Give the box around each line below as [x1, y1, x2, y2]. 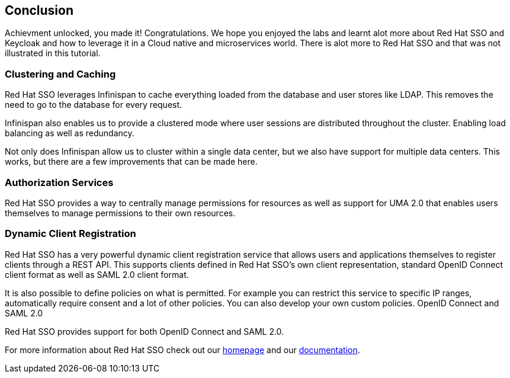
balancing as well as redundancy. [5, 128, 134, 139]
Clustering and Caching [5, 68, 116, 80]
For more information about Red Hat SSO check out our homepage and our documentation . [5, 344, 360, 355]
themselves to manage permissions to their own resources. [5, 207, 236, 218]
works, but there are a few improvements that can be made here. [5, 156, 258, 167]
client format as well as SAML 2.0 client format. [5, 269, 189, 280]
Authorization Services [5, 176, 114, 188]
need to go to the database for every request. [5, 100, 182, 110]
